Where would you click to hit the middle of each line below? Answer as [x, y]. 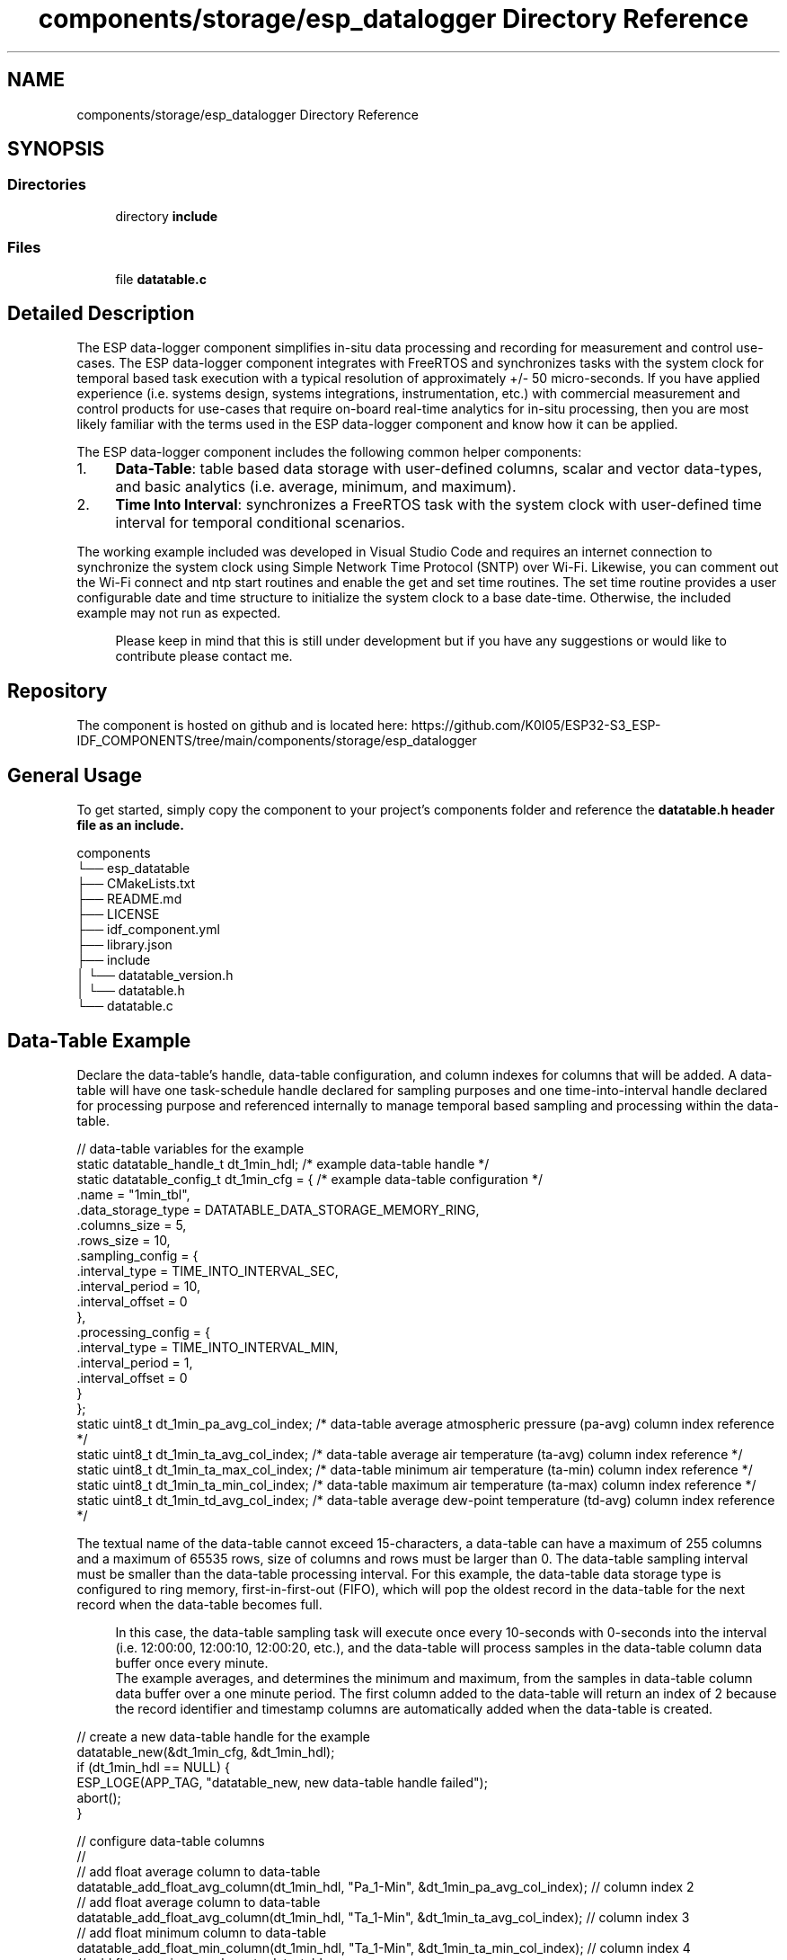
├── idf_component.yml [148, 930]
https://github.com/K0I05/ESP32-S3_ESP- [536, 726]
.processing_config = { [143, 1332]
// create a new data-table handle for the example [224, 1736]
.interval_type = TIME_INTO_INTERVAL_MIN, [208, 1347]
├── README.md [129, 899]
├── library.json [124, 945]
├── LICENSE [118, 914]
